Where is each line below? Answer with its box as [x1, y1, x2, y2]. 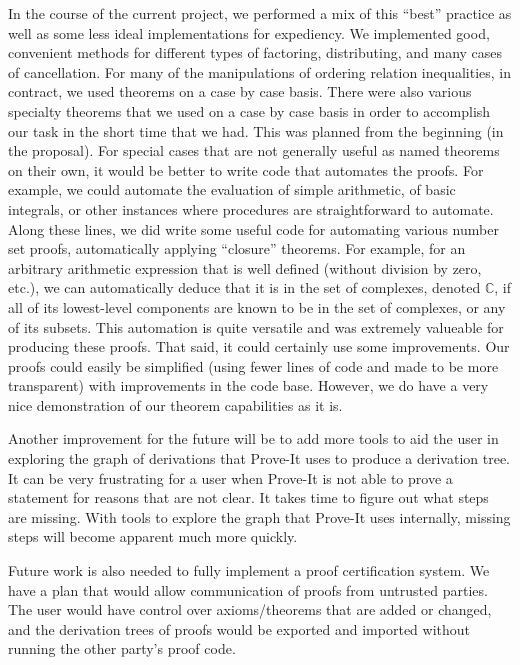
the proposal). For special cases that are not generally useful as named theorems [8, 140, 500, 161]
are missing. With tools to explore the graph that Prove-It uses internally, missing [8, 506, 511, 527]
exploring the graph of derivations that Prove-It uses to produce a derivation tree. [8, 448, 510, 469]
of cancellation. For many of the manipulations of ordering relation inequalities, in [8, 61, 512, 82]
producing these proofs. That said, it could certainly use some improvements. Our [8, 336, 510, 357]
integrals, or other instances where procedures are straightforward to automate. [8, 198, 494, 219]
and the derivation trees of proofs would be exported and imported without [8, 618, 471, 639]
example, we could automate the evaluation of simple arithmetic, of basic [8, 179, 456, 200]
